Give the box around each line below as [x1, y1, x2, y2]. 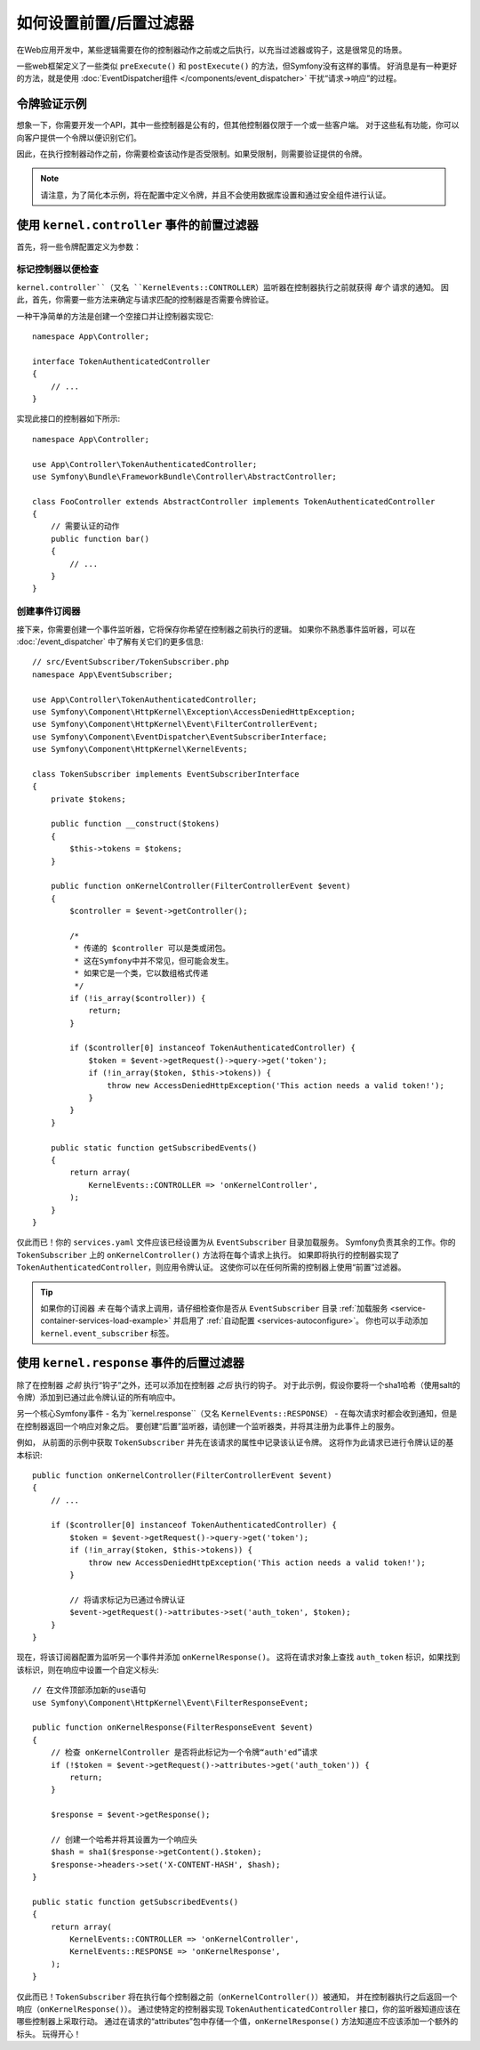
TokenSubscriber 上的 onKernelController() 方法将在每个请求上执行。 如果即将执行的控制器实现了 [16, 1249, 400, 1260]
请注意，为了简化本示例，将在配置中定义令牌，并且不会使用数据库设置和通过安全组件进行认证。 [40, 190, 391, 200]
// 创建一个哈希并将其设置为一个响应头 [50, 1834, 197, 1844]
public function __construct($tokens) [50, 819, 220, 829]
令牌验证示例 [16, 96, 87, 111]
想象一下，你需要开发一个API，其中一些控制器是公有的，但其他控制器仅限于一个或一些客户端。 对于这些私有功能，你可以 [16, 120, 460, 131]
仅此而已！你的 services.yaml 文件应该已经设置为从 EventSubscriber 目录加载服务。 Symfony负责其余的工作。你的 [16, 1237, 456, 1247]
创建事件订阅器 [16, 605, 81, 617]
